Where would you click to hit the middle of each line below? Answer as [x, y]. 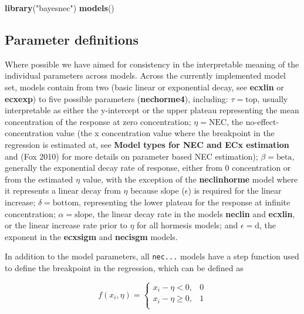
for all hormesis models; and [188, 225]
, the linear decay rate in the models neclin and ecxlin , [194, 213]
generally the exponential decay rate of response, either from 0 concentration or [148, 168]
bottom [66, 203]
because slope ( [158, 190]
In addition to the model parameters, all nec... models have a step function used [152, 256]
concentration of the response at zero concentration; [98, 121]
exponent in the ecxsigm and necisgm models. [91, 236]
